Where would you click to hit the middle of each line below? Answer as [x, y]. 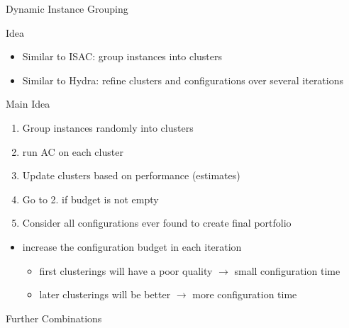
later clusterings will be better [105, 294]
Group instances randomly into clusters [108, 127]
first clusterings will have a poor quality [126, 270]
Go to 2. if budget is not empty [90, 199]
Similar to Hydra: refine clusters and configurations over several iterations [183, 80]
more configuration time [245, 294]
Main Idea [28, 104]
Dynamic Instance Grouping [67, 9]
